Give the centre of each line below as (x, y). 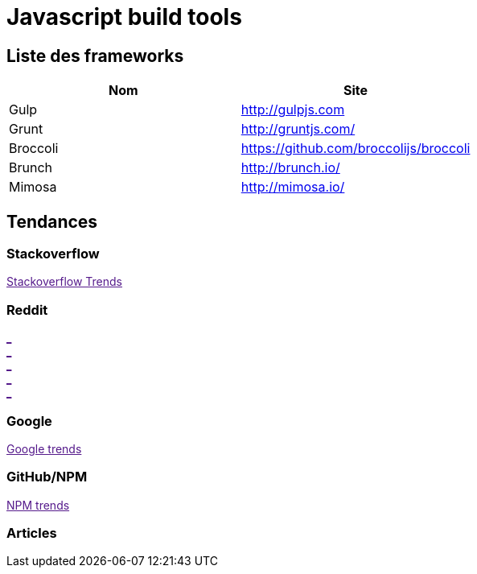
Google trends (44, 448)
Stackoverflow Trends (65, 282)
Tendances (52, 221)
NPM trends (38, 505)
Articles (32, 533)
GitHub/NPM (47, 477)
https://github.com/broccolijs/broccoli (356, 149)
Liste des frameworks (95, 56)
